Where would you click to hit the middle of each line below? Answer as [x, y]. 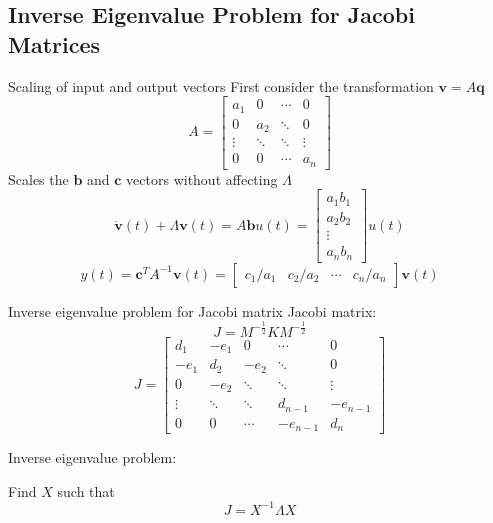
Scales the [38, 178]
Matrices [54, 43]
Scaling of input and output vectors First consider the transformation [221, 85]
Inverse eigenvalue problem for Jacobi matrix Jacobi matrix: [192, 310]
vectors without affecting [202, 178]
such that [86, 490]
